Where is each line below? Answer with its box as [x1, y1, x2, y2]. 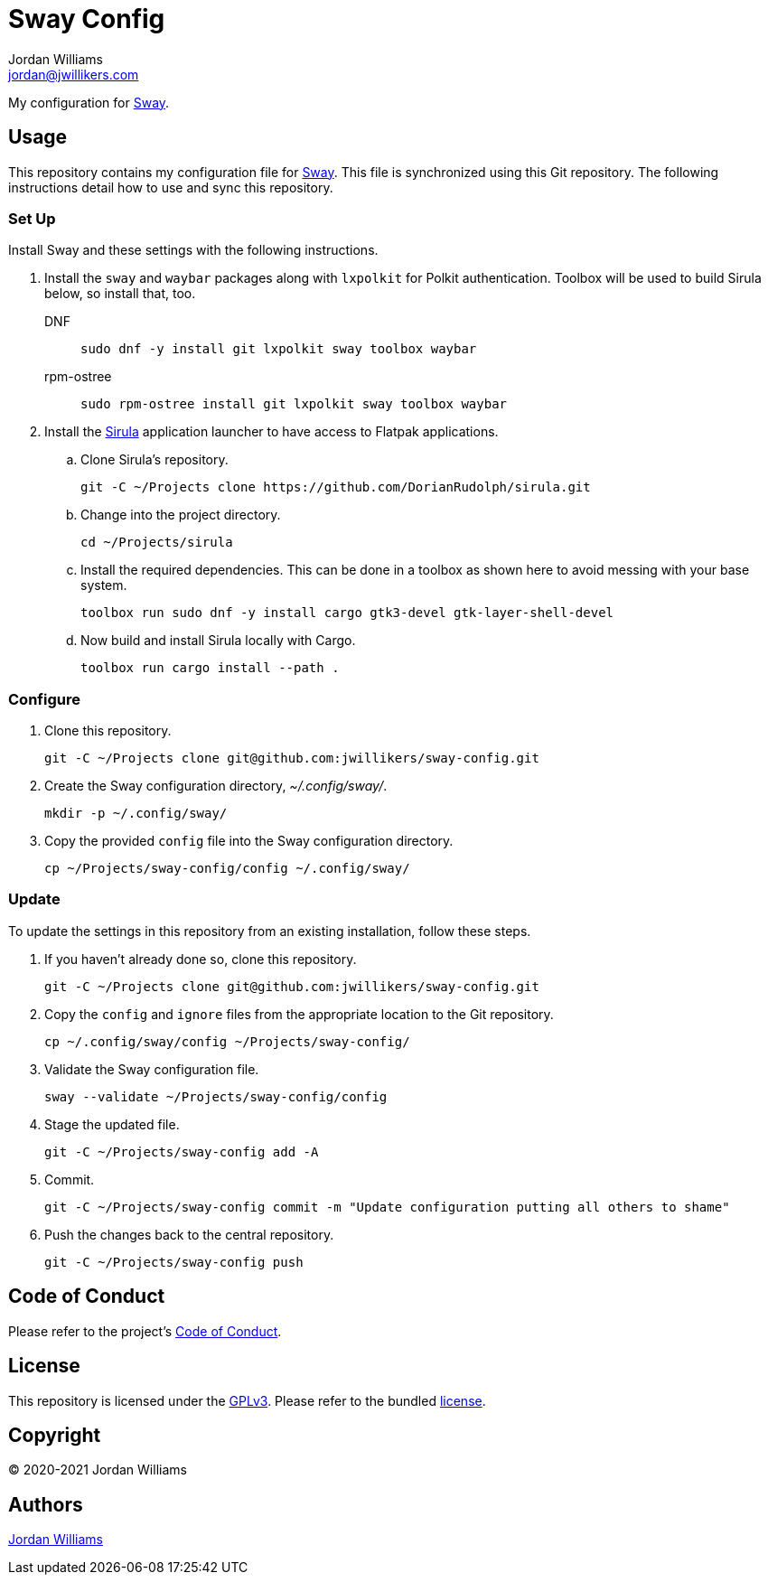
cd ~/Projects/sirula [80, 535, 233, 550]
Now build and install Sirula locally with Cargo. [80, 632, 356, 649]
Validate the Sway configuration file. [44, 1061, 259, 1077]
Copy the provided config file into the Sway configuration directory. [44, 833, 454, 849]
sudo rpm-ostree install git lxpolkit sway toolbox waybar [80, 397, 508, 412]
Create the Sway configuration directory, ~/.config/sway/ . [44, 778, 388, 794]
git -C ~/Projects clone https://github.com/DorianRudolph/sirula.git [80, 480, 591, 495]
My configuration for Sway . [8, 94, 170, 110]
